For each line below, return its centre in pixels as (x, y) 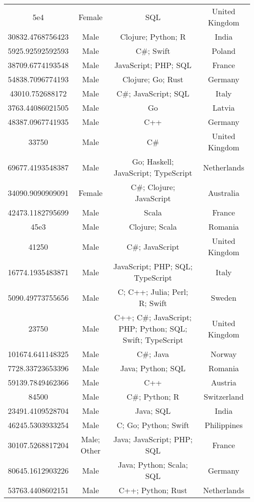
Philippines (224, 425)
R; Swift (153, 303)
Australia (223, 192)
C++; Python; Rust (153, 490)
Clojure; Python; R (153, 36)
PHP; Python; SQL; (153, 328)
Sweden (223, 297)
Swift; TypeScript (153, 340)
